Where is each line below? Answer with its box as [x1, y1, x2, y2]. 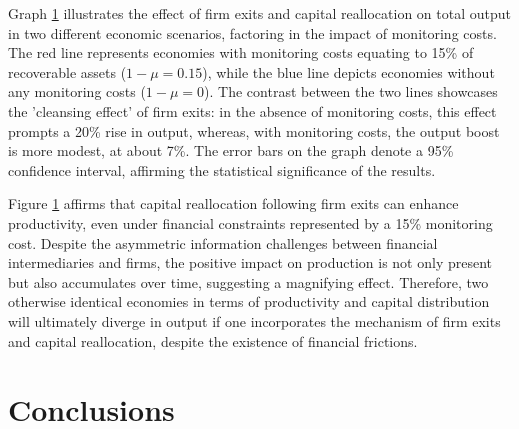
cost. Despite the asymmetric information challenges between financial [8, 232, 438, 253]
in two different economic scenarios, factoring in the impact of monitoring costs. [8, 22, 497, 43]
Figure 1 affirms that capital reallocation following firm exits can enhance [8, 193, 459, 214]
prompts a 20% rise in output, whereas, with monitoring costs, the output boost [8, 120, 500, 141]
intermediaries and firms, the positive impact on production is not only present [8, 252, 492, 273]
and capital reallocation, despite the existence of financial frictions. [8, 330, 418, 351]
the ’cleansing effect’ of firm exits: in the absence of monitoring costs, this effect [8, 100, 497, 121]
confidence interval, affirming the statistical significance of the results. [8, 159, 436, 180]
